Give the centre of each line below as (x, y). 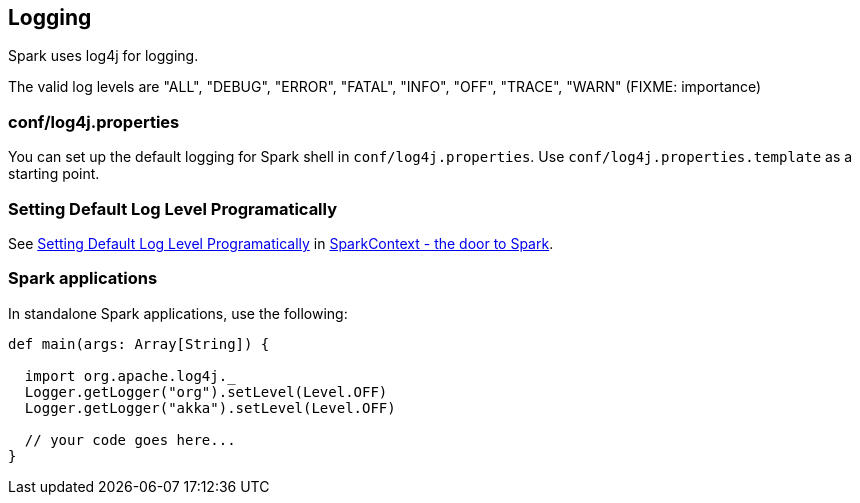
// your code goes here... (130, 439)
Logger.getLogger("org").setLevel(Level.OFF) (206, 391)
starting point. (54, 174)
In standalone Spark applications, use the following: (178, 313)
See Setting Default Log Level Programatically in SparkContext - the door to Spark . (281, 243)
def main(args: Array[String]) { (139, 343)
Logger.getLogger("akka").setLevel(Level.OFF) (210, 407)
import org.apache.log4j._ (130, 375)
